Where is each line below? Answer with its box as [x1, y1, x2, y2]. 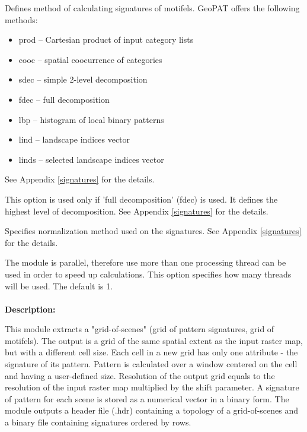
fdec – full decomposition [18, 93, 110, 105]
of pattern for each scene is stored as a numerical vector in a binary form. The [5, 392, 289, 405]
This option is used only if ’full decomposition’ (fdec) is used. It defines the [5, 193, 278, 205]
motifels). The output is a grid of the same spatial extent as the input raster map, [5, 334, 303, 346]
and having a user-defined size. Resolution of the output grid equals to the [5, 369, 275, 381]
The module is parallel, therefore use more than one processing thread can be [5, 256, 286, 269]
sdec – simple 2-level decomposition [18, 73, 148, 86]
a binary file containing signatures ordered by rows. [5, 416, 191, 428]
